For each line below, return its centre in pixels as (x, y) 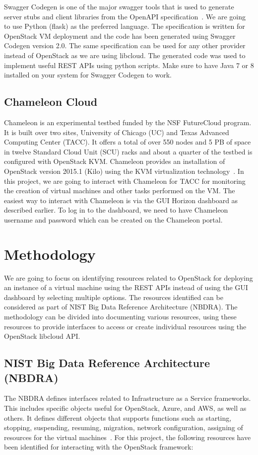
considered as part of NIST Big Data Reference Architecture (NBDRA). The (121, 307)
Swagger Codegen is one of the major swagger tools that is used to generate (119, 6)
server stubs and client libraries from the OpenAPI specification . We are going (125, 16)
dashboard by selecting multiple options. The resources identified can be (114, 297)
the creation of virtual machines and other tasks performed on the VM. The (120, 190)
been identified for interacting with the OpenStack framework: (99, 447)
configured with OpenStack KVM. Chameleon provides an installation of (115, 161)
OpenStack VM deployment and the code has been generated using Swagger (120, 36)
